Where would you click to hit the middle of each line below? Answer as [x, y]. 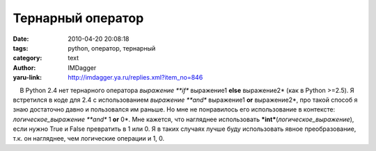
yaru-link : [27, 78]
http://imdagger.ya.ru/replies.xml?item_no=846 [135, 78]
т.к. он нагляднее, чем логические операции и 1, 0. [89, 139]
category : [28, 58]
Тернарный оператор [78, 18]
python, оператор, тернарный [112, 48]
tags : [21, 48]
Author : [24, 68]
